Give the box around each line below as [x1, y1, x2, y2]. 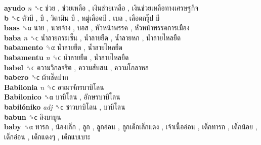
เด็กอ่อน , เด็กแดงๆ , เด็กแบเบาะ [4, 131, 91, 141]
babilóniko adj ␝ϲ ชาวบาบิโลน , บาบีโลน [4, 101, 125, 112]
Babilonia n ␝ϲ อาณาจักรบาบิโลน [4, 81, 104, 92]
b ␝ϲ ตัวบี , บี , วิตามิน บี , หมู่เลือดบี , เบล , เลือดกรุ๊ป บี [4, 12, 160, 23]
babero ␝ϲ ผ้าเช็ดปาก [4, 72, 68, 82]
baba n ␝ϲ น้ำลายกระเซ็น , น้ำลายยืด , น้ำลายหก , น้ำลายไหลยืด [4, 32, 181, 42]
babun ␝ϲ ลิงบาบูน [4, 111, 61, 122]
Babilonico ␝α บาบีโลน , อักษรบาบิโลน [4, 91, 120, 102]
